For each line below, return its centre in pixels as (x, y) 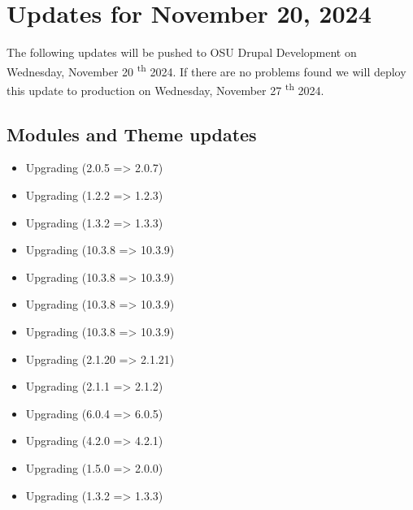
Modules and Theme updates (132, 134)
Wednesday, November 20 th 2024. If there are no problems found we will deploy (206, 70)
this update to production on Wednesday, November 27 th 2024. (165, 89)
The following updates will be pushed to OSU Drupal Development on (182, 52)
